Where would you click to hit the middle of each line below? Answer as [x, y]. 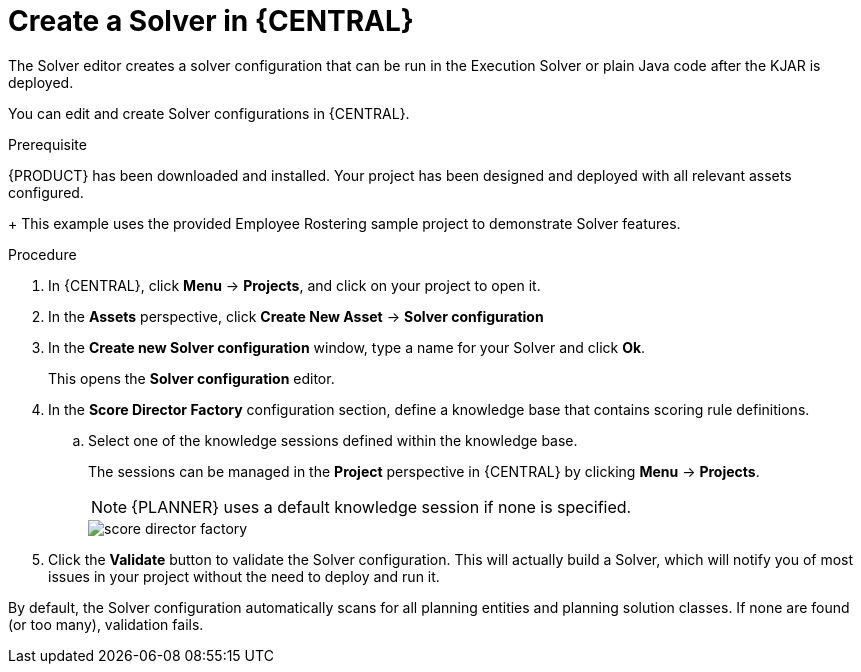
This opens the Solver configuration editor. [191, 378]
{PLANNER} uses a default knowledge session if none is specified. [381, 506]
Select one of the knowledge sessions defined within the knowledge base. [333, 440]
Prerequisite [47, 144]
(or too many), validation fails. [106, 624]
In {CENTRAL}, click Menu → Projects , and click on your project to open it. [294, 285]
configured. [46, 192]
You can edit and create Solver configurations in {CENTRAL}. [209, 113]
